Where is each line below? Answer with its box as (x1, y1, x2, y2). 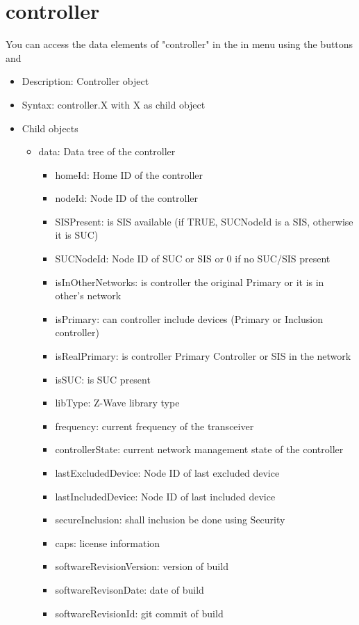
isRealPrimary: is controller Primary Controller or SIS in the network (55, 349, 351, 363)
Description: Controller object (22, 74, 149, 88)
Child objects (22, 120, 78, 135)
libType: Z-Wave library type (55, 395, 180, 410)
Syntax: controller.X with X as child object (22, 97, 206, 111)
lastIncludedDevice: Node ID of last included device (55, 489, 276, 503)
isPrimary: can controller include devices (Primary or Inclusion (55, 311, 323, 326)
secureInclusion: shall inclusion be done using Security (55, 512, 285, 527)
